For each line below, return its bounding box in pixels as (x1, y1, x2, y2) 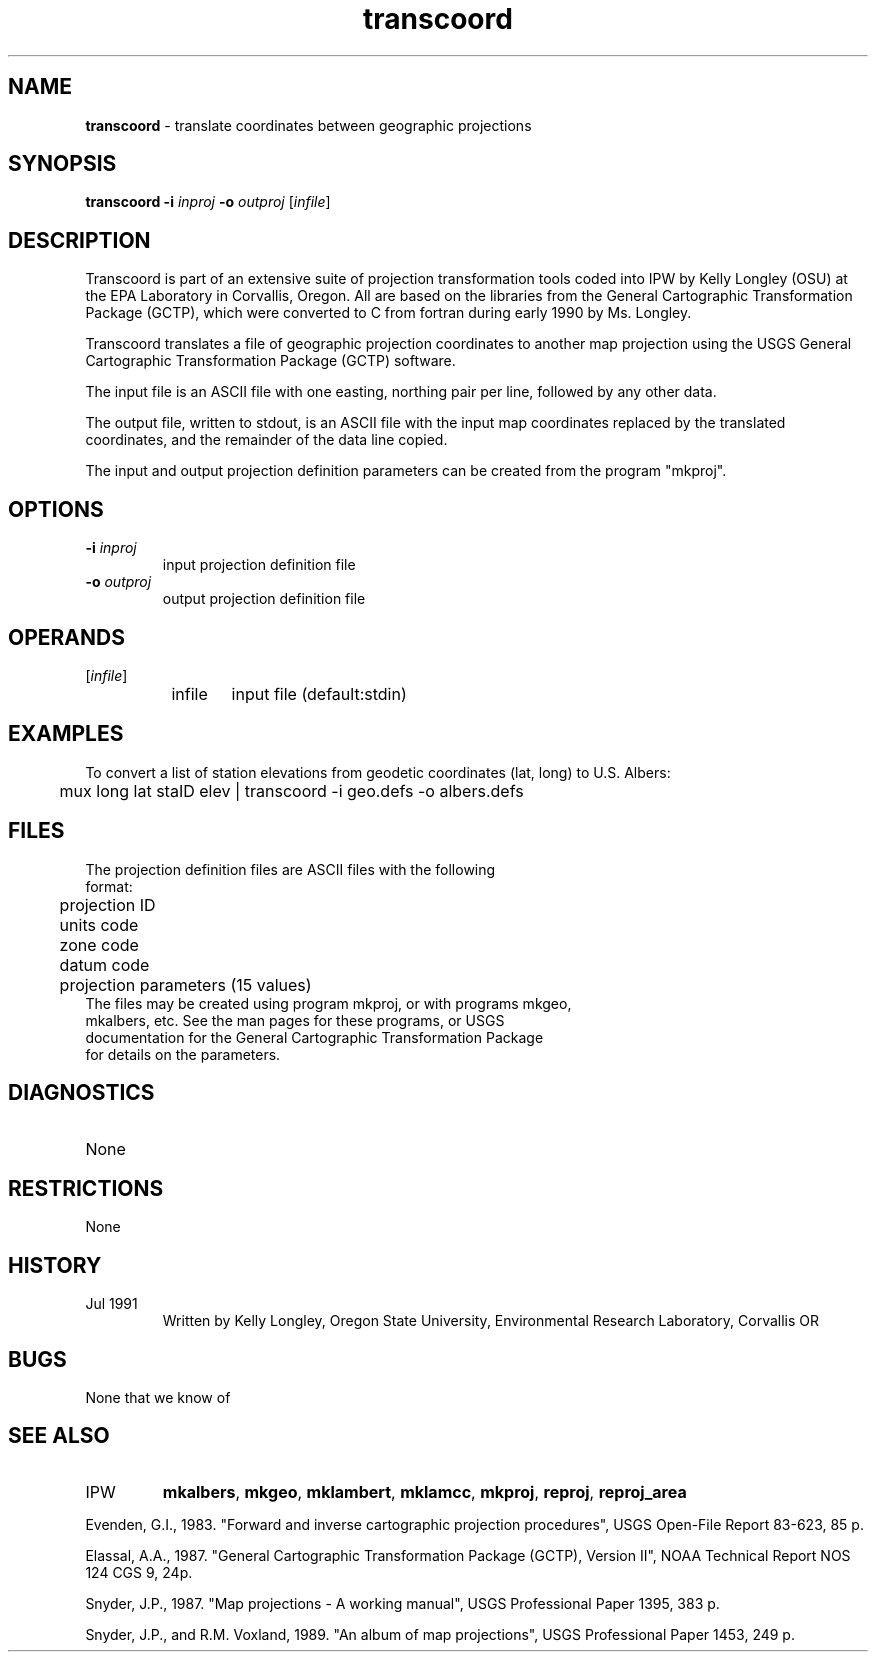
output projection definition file (162, 590, 366, 608)
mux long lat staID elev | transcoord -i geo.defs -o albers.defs (59, 780, 524, 801)
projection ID (59, 894, 156, 915)
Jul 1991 (85, 1295, 138, 1313)
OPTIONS (8, 496, 104, 522)
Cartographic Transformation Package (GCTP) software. (85, 352, 456, 370)
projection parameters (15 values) (59, 974, 312, 995)
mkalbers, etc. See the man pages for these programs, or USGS (85, 1011, 505, 1029)
